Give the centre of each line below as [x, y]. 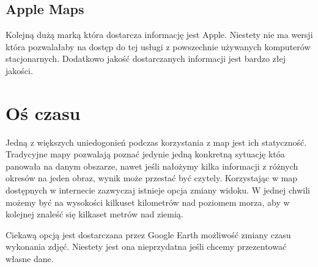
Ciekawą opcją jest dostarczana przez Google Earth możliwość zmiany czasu [148, 234]
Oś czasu [43, 112]
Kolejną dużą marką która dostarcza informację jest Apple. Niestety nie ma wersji [159, 35]
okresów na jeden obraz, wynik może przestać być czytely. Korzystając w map [152, 178]
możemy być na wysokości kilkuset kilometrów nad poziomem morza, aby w [148, 202]
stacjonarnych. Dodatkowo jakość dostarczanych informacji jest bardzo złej [146, 58]
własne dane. [30, 259]
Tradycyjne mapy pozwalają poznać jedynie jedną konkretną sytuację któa [145, 154]
